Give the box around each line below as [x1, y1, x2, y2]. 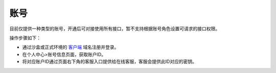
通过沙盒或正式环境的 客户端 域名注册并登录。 [22, 44, 119, 51]
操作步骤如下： [9, 35, 41, 41]
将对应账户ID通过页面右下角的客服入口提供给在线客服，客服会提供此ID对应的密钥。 [22, 59, 197, 65]
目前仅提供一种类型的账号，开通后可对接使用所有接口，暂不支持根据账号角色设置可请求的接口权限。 [9, 26, 220, 32]
